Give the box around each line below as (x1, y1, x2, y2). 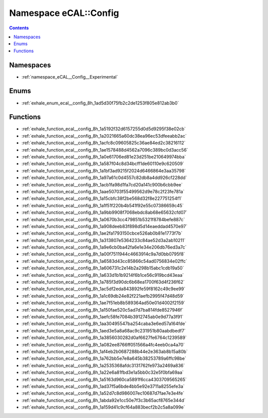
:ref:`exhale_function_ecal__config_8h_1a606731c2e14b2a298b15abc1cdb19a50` (21, 265, 184, 271)
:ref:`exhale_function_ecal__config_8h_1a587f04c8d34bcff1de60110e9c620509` (21, 161, 185, 167)
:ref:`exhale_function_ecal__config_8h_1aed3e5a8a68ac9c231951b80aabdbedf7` (21, 328, 186, 334)
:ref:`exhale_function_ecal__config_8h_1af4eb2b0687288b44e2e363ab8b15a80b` (21, 348, 188, 354)
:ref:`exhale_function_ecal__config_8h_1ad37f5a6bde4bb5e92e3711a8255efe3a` (21, 383, 185, 389)
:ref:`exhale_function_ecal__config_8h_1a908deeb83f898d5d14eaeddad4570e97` (21, 223, 188, 229)
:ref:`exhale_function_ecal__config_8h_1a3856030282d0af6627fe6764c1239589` (21, 334, 187, 340)
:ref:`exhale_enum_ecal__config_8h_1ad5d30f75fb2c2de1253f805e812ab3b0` (21, 100, 179, 106)
